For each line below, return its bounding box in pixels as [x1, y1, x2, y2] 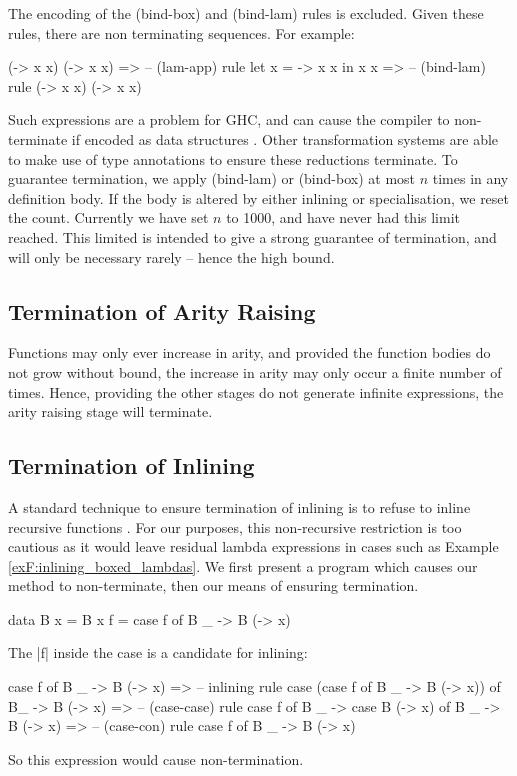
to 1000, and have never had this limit [226, 207, 460, 228]
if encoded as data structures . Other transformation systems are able [71, 128, 499, 149]
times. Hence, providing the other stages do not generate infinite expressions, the [8, 381, 504, 402]
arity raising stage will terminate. [8, 401, 213, 422]
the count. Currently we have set [8, 207, 209, 228]
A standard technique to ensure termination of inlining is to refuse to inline [8, 496, 471, 517]
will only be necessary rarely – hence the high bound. [8, 246, 335, 267]
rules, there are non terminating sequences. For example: [8, 22, 355, 43]
